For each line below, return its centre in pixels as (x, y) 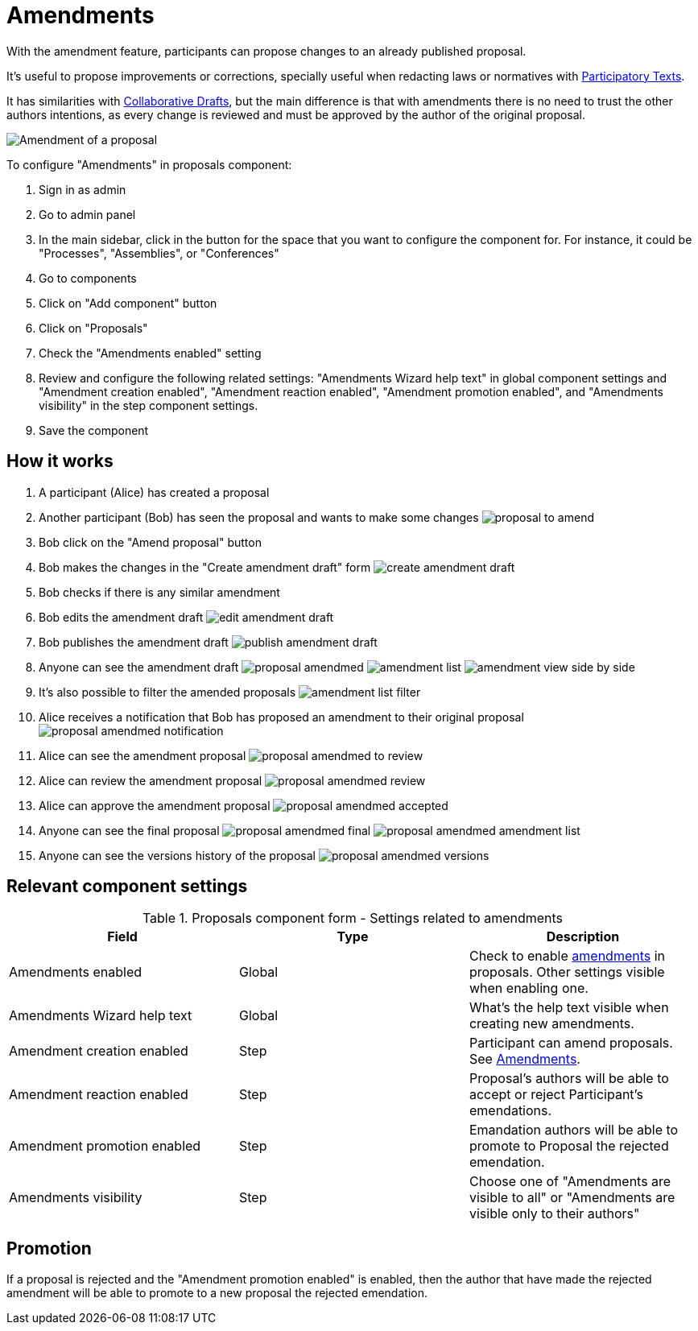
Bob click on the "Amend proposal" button (150, 542)
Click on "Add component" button (128, 303)
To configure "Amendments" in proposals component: (149, 164)
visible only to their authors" (554, 1214)
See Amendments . (525, 1059)
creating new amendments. (551, 1024)
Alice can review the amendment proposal (151, 780)
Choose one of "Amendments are (570, 1182)
